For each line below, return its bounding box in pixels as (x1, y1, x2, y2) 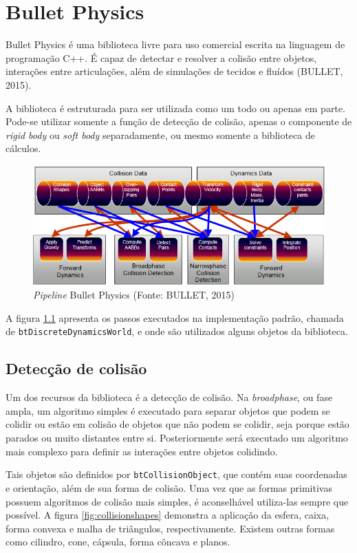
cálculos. (6, 141, 41, 155)
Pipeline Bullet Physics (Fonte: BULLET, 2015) (33, 288, 235, 302)
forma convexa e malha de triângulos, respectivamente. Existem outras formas (6, 521, 335, 535)
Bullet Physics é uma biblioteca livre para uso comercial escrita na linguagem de (6, 37, 345, 52)
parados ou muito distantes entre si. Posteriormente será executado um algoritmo (6, 431, 348, 445)
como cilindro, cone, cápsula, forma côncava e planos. (6, 534, 230, 549)
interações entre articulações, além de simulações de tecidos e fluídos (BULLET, (6, 64, 343, 78)
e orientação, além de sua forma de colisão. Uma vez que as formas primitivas (6, 480, 332, 495)
